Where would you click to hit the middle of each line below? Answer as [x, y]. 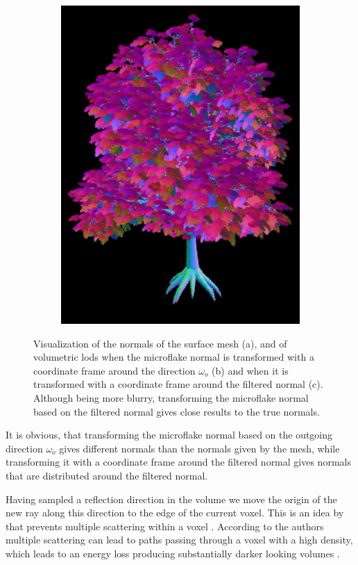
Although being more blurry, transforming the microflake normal [171, 398]
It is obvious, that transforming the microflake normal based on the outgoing [169, 435]
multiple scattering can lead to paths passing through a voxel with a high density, [179, 540]
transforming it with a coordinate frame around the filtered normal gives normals [178, 462]
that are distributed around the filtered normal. [107, 475]
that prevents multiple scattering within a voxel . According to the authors [165, 526]
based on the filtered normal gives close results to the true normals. [177, 411]
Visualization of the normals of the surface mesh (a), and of [160, 343]
